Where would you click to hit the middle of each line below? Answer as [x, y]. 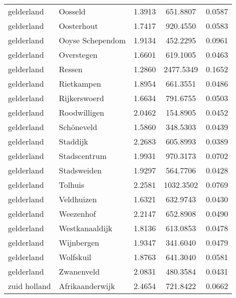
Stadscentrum [83, 156]
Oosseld [72, 11]
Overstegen [78, 55]
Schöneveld [78, 127]
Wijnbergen [79, 242]
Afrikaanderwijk [87, 286]
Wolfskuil [75, 257]
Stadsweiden [80, 170]
